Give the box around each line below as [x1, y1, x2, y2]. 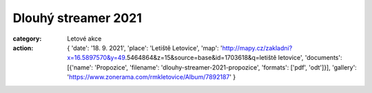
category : [12, 34, 42, 43]
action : [12, 43, 34, 52]
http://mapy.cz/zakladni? [222, 43, 293, 52]
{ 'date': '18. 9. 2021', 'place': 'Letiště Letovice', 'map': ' [67, 43, 223, 52]
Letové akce [67, 34, 102, 43]
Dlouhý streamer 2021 [12, 10, 143, 25]
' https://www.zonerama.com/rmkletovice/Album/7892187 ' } [67, 73, 236, 81]
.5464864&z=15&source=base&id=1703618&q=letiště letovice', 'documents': [125, 54, 342, 62]
